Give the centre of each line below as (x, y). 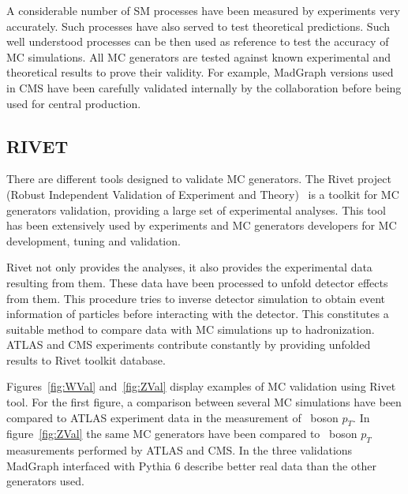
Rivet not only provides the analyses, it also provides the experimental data (189, 267)
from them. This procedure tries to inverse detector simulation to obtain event (196, 298)
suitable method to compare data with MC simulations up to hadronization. (191, 329)
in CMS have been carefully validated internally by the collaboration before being (204, 87)
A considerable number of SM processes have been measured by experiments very (203, 10)
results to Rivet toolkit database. (86, 359)
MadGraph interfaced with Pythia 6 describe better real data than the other (191, 465)
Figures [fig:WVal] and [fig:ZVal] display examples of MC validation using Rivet (201, 386)
